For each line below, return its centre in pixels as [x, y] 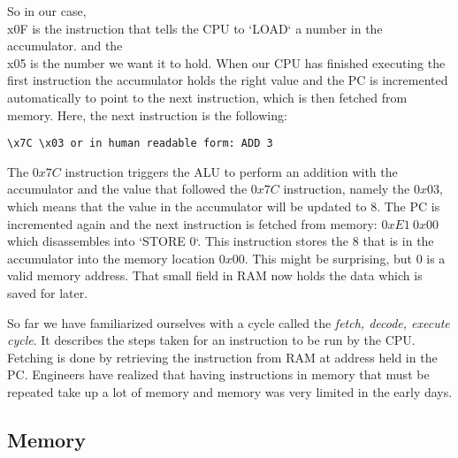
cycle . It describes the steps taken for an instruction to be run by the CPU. [211, 340]
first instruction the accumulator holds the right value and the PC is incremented [228, 80]
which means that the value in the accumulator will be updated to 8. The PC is [224, 206]
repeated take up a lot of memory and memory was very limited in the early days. [230, 391]
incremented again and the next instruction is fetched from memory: [192, 223]
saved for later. [48, 292]
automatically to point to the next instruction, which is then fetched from [207, 97]
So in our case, [47, 11]
